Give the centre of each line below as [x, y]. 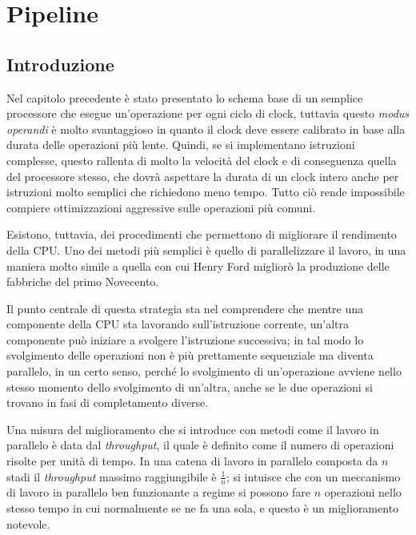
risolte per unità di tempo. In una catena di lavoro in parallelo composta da [192, 461]
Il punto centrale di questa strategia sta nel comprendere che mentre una [185, 308]
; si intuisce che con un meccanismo [313, 476]
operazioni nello [363, 492]
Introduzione [60, 64]
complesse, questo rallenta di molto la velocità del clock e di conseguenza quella [202, 160]
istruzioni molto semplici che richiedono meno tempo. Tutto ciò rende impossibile [206, 192]
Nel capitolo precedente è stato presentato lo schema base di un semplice [185, 97]
